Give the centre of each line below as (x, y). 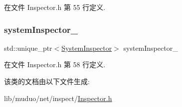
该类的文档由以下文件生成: (47, 81)
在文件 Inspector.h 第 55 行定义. (55, 7)
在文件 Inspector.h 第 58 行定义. (55, 64)
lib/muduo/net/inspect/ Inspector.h (58, 98)
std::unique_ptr (28, 48)
